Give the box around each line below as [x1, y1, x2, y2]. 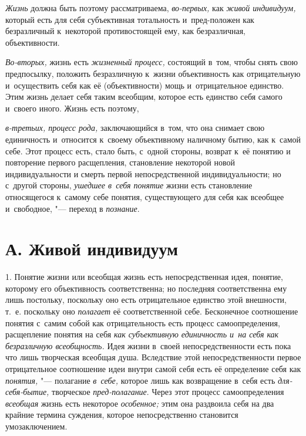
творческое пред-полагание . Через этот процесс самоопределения [52, 386, 284, 398]
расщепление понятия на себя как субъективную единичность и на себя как [5, 328, 279, 340]
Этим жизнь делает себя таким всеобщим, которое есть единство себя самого [5, 90, 283, 103]
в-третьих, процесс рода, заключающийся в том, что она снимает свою [5, 121, 265, 134]
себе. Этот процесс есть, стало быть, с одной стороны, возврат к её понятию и [5, 144, 291, 157]
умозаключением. [5, 420, 68, 432]
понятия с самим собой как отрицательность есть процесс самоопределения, [5, 316, 280, 329]
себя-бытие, [5, 386, 49, 398]
